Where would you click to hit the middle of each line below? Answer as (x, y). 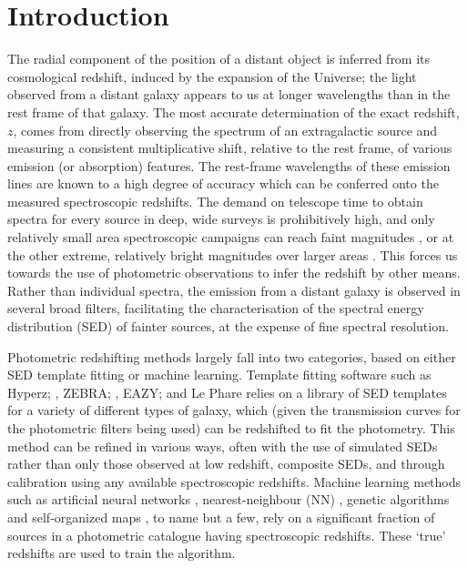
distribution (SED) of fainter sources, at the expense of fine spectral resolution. (228, 326)
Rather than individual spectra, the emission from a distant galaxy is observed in (234, 290)
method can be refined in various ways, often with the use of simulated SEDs (223, 446)
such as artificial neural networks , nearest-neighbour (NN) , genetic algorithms (229, 499)
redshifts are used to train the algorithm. (122, 553)
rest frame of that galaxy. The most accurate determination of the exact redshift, (234, 112)
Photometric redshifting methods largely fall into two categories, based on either (232, 356)
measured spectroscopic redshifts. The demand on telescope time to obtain (215, 201)
